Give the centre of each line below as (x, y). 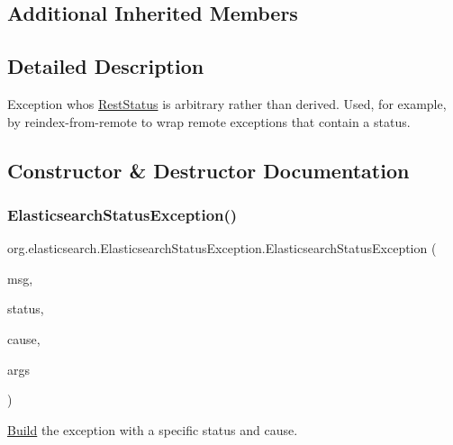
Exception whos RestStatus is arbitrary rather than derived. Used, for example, (227, 103)
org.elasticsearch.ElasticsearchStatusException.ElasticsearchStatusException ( (222, 248)
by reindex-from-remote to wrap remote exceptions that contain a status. (209, 121)
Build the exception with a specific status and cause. (153, 429)
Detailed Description (106, 66)
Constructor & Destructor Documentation (208, 170)
